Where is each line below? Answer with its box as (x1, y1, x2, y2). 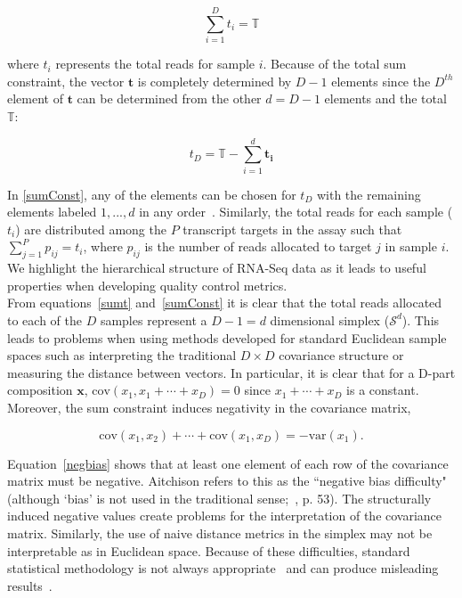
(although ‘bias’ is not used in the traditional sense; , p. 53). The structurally (7, 488, 432, 507)
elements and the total (324, 89, 447, 108)
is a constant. (346, 381, 419, 399)
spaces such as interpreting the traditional (7, 346, 237, 365)
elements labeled (7, 202, 97, 221)
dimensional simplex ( (270, 310, 390, 329)
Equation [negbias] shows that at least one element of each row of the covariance (7, 454, 449, 472)
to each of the (7, 310, 82, 329)
